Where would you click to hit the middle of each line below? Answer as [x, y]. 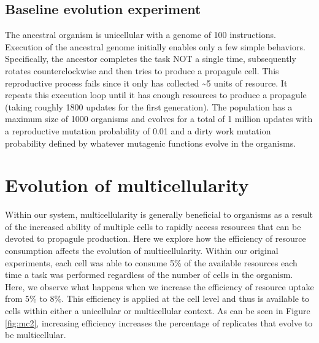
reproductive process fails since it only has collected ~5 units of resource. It [146, 83]
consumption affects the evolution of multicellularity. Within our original [142, 251]
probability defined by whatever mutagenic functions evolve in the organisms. [151, 143]
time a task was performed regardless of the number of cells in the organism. [149, 275]
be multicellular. [36, 335]
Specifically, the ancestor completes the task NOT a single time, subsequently [151, 59]
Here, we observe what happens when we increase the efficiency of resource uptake [159, 286]
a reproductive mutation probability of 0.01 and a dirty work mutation [138, 130]
